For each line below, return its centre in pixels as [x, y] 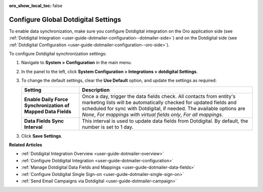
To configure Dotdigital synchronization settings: [58, 54]
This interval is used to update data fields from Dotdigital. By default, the [165, 121]
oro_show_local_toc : [30, 6]
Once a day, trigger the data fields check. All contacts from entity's [159, 96]
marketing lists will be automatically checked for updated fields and [159, 102]
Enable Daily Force [46, 99]
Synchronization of [47, 105]
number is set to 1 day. [108, 127]
